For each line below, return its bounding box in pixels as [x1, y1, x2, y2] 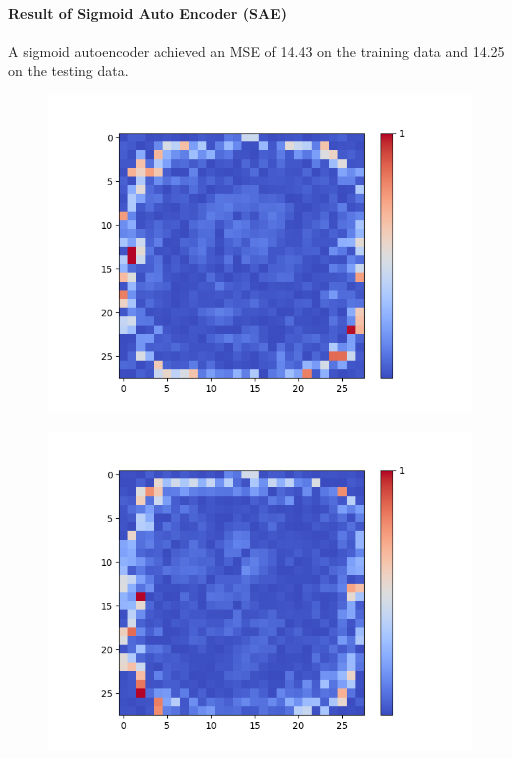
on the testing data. [8, 60, 129, 81]
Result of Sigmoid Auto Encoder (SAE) [8, 2, 287, 23]
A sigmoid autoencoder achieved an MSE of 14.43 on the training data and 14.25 [8, 40, 505, 61]
